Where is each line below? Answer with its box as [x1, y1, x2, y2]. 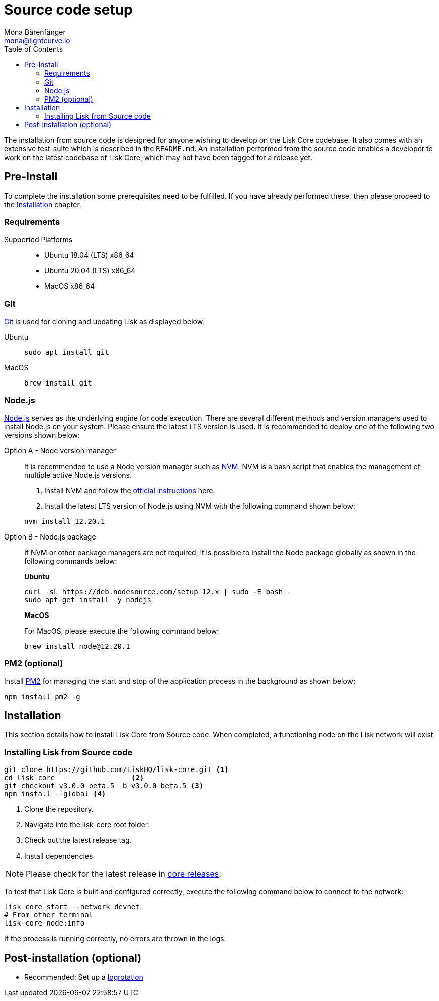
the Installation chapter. [4, 200, 81, 209]
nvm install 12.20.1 [24, 517, 105, 525]
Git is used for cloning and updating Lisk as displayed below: [4, 317, 205, 326]
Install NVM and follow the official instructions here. [44, 486, 215, 495]
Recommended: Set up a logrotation [24, 973, 143, 982]
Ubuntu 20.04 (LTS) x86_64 [44, 266, 136, 275]
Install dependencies [24, 852, 93, 861]
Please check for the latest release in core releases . [26, 869, 221, 879]
